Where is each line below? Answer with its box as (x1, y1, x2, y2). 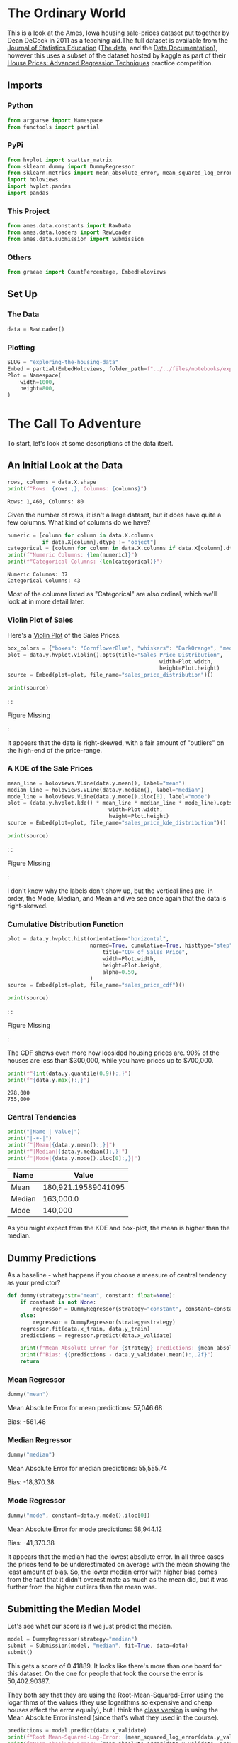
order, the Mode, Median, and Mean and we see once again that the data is (7, 894, 227, 902)
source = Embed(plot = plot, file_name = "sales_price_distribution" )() (7, 671, 214, 678)
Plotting (7, 343, 35, 353)
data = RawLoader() (7, 326, 65, 333)
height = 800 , (20, 385, 55, 392)
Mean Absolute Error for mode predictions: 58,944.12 (7, 1525, 163, 1533)
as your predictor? (7, 1278, 61, 1287)
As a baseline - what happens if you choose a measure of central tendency (7, 1271, 227, 1280)
